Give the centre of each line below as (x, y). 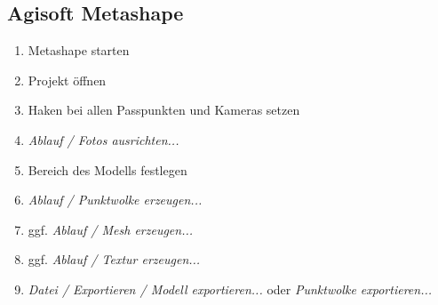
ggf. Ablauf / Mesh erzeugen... (111, 229)
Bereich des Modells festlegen (108, 169)
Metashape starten (79, 50)
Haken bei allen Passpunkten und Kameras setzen (164, 110)
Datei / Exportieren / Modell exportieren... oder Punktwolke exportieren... (230, 289)
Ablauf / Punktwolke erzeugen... (115, 200)
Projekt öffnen (67, 80)
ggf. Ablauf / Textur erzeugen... (114, 259)
